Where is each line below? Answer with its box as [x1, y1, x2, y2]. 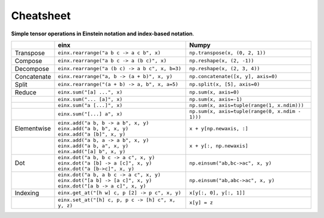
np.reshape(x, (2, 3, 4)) [189, 65, 260, 72]
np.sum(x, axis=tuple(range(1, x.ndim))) [189, 102, 304, 108]
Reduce [14, 88, 37, 96]
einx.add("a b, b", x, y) [58, 125, 129, 132]
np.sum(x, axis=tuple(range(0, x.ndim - [189, 108, 301, 114]
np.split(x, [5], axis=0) [189, 81, 260, 88]
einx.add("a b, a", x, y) [58, 142, 129, 149]
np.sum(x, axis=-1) [189, 96, 242, 102]
